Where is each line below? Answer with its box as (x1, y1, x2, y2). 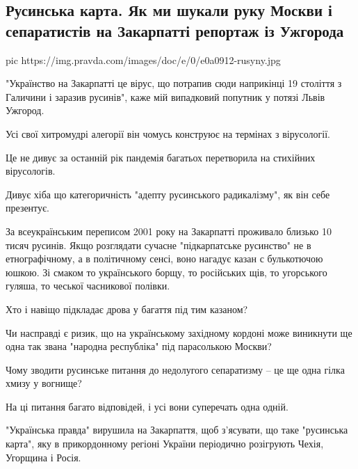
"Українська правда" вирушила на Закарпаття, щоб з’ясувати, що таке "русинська (6, 422, 348, 437)
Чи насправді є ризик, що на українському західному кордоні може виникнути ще (6, 325, 352, 340)
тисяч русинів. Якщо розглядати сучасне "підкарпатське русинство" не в (6, 237, 311, 252)
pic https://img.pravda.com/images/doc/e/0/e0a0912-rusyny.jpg (6, 52, 281, 67)
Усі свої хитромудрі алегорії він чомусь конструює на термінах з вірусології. (6, 126, 330, 141)
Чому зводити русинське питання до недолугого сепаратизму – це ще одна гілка (6, 362, 345, 376)
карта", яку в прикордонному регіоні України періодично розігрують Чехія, (6, 436, 324, 451)
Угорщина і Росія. (6, 450, 81, 464)
